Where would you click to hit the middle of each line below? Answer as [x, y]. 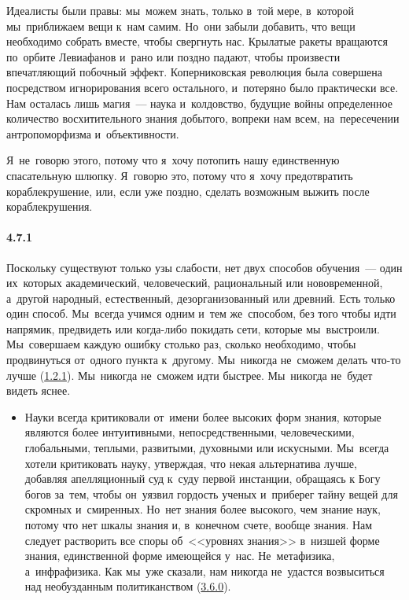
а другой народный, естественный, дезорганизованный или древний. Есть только [201, 298]
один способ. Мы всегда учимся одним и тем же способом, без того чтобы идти [201, 313]
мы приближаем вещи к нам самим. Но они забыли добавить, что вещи [181, 26]
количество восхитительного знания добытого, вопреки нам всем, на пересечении [203, 118]
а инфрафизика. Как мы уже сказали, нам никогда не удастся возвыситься [204, 571]
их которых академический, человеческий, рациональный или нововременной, [195, 283]
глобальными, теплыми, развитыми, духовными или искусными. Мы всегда [207, 448]
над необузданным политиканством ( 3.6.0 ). [128, 586]
